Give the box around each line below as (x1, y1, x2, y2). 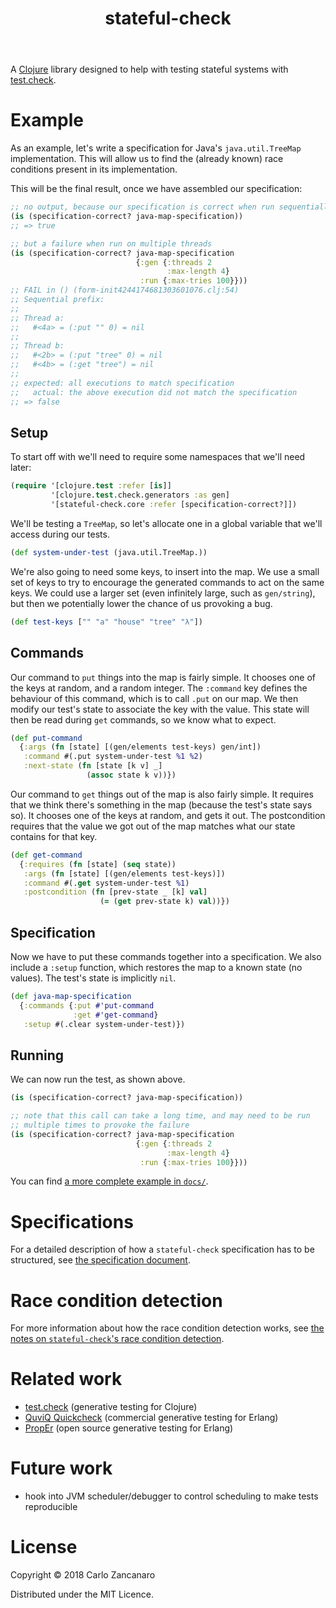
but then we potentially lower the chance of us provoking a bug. (10, 597, 273, 609)
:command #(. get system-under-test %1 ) (23, 878, 190, 888)
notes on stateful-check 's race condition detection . (10, 1333, 225, 1345)
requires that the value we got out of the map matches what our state (10, 820, 296, 832)
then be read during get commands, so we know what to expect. (10, 713, 277, 726)
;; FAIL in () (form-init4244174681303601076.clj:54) (10, 285, 240, 296)
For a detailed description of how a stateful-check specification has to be (10, 1243, 315, 1256)
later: (10, 462, 32, 474)
